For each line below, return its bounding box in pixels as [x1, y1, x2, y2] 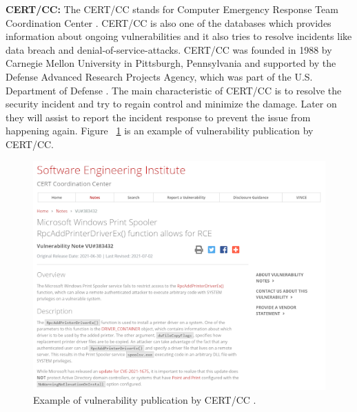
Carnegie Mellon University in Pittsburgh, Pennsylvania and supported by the [6, 56, 336, 70]
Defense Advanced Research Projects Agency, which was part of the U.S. [6, 69, 313, 83]
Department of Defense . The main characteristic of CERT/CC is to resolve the [6, 83, 342, 97]
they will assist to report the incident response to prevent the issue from [6, 110, 311, 124]
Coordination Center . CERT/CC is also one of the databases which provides [6, 15, 331, 30]
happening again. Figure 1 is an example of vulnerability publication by [6, 123, 314, 138]
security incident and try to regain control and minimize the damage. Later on [6, 96, 337, 111]
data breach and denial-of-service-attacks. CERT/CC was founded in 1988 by [6, 42, 332, 56]
